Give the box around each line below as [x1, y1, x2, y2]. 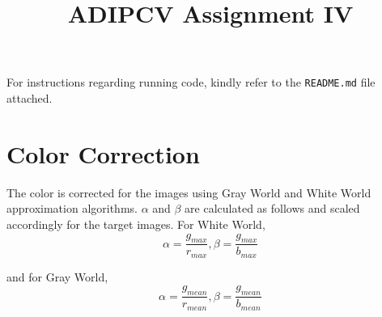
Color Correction [6, 137, 200, 170]
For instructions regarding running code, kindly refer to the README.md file [6, 74, 376, 91]
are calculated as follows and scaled [185, 200, 360, 217]
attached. [6, 90, 53, 107]
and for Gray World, [6, 268, 108, 285]
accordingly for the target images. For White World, [6, 215, 265, 232]
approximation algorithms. [6, 200, 138, 217]
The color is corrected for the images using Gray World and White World [6, 184, 371, 201]
